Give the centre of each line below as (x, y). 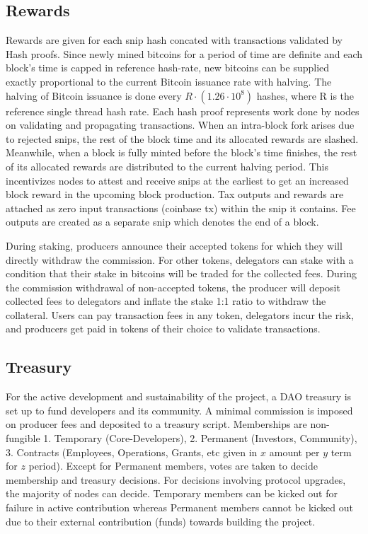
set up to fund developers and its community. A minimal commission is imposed (179, 410)
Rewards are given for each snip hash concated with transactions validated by (174, 40)
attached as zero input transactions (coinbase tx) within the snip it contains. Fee (181, 208)
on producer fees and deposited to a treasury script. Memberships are (156, 424)
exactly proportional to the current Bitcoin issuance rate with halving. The (169, 81)
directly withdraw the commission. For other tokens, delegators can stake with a (180, 259)
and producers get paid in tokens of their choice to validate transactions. (163, 329)
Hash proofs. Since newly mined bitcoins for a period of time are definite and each (184, 53)
